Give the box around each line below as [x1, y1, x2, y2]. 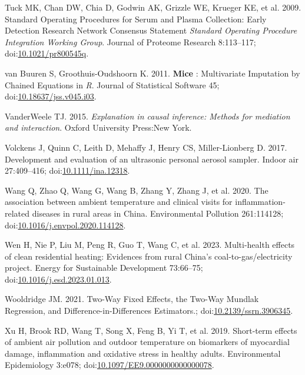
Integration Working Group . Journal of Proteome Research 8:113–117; [5, 35, 256, 48]
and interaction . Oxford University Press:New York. [5, 121, 192, 134]
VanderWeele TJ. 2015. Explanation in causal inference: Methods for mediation [5, 109, 290, 122]
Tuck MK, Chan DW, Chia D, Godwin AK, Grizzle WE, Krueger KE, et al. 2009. [5, 1, 301, 13]
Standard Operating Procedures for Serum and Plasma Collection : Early [5, 12, 267, 25]
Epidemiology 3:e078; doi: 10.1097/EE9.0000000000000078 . [5, 359, 214, 371]
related [5, 207, 30, 219]
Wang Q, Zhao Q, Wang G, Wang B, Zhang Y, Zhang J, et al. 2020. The [5, 184, 268, 196]
